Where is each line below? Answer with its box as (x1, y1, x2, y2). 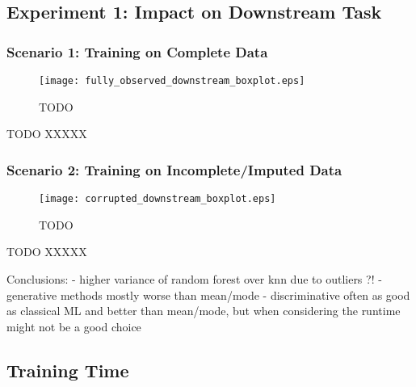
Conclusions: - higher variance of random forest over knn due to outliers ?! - (6, 270, 382, 287)
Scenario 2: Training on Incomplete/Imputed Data (6, 159, 342, 179)
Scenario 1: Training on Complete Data (6, 41, 268, 61)
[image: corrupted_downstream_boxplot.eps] (39, 193, 276, 205)
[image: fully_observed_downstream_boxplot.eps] (39, 75, 305, 86)
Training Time (6, 357, 129, 382)
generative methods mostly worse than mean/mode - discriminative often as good (6, 286, 410, 303)
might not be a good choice (6, 318, 141, 334)
